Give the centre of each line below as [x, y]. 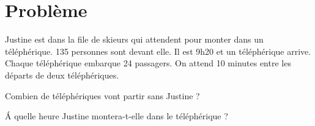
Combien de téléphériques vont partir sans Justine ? [102, 95]
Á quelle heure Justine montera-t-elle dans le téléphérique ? [117, 116]
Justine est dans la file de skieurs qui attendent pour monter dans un [134, 39]
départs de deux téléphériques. [62, 75]
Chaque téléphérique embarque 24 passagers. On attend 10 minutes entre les [148, 63]
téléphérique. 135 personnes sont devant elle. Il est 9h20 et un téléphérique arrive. [158, 51]
